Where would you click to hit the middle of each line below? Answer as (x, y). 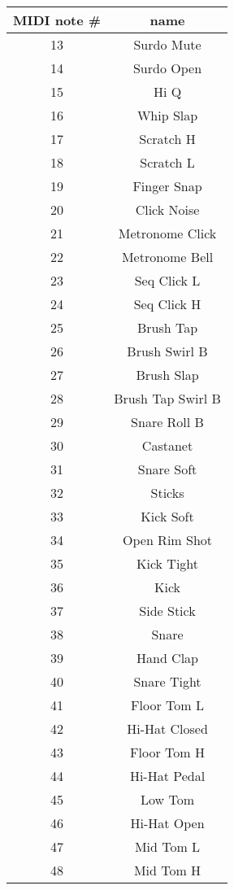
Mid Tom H (167, 870)
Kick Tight (168, 563)
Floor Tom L (167, 705)
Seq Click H (167, 304)
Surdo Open (167, 68)
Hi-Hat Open (167, 823)
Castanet (167, 445)
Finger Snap (167, 186)
